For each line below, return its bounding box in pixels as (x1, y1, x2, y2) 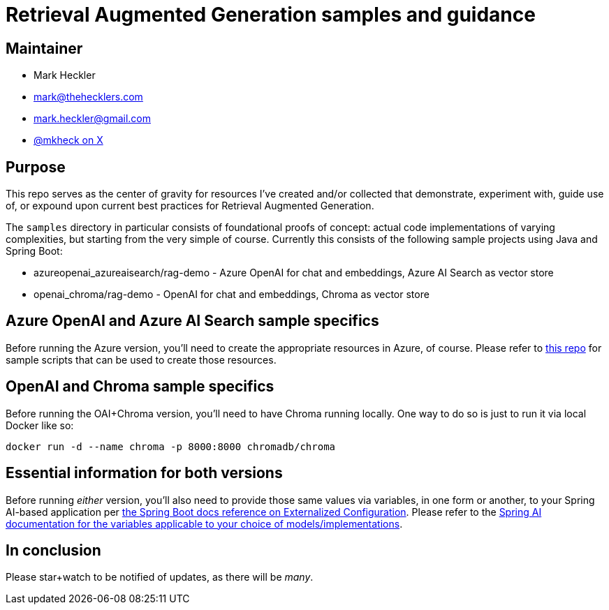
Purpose (6, 158, 66, 176)
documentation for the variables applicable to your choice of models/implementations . (6, 517, 403, 530)
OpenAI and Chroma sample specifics (6, 378, 274, 396)
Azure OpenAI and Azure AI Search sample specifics (6, 312, 379, 330)
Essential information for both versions (6, 464, 283, 482)
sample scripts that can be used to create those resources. (6, 353, 277, 366)
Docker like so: (6, 419, 74, 431)
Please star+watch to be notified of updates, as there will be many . (6, 571, 314, 583)
